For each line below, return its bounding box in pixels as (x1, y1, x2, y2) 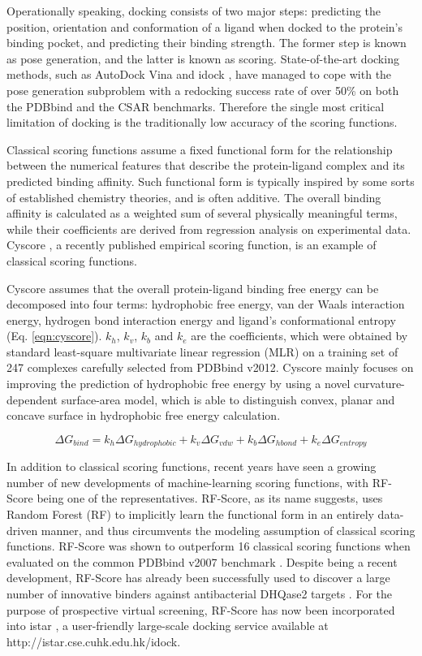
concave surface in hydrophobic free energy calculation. (6, 407, 281, 424)
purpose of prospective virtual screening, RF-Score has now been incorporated (6, 601, 395, 618)
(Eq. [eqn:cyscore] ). (6, 327, 102, 344)
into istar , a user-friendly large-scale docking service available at (6, 617, 329, 634)
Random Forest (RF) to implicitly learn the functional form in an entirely (6, 506, 374, 523)
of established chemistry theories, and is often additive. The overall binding (6, 188, 381, 205)
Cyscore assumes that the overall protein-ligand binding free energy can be (6, 279, 379, 296)
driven (6, 521, 38, 538)
